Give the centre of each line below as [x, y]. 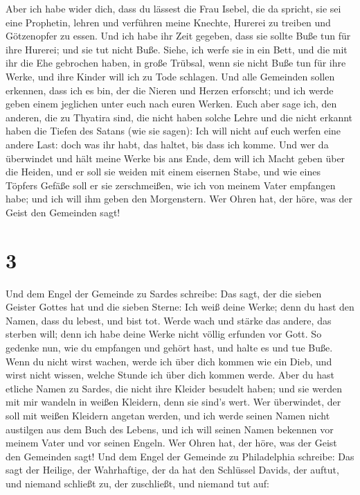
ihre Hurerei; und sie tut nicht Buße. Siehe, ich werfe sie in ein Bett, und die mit [177, 49]
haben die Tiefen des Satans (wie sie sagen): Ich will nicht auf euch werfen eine [173, 131]
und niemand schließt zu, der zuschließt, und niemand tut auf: [137, 483]
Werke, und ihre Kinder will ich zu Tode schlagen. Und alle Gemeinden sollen [170, 76]
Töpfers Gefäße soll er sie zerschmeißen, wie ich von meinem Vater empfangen [171, 185]
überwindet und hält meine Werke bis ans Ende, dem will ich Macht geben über [175, 158]
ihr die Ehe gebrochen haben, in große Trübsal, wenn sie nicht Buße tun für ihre [176, 63]
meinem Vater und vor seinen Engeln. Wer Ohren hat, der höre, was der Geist [171, 443]
